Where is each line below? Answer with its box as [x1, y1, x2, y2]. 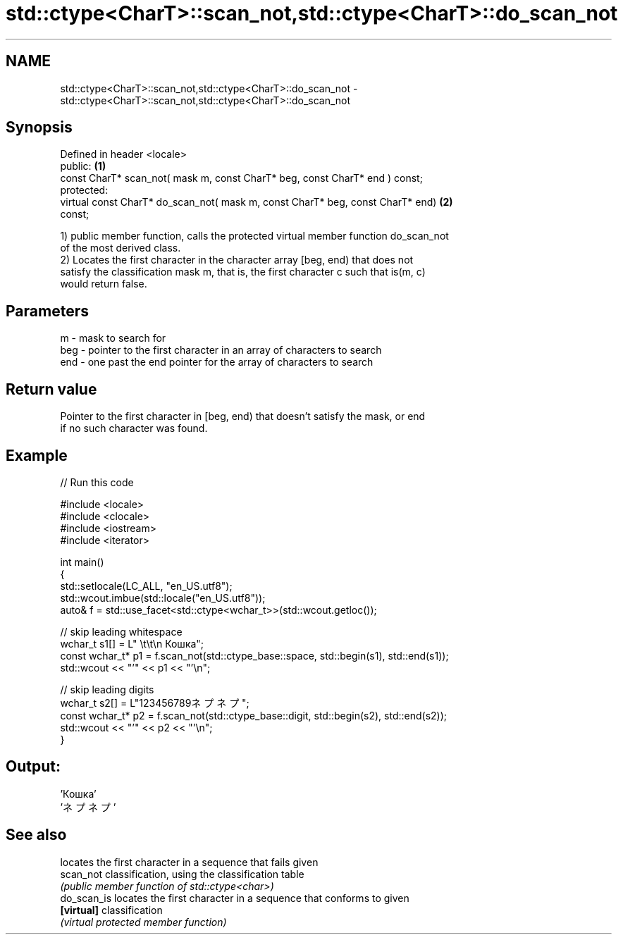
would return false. [60, 278, 147, 290]
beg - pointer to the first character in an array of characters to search [60, 344, 382, 357]
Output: [6, 757, 61, 776]
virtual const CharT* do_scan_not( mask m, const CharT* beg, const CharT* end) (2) [60, 196, 453, 209]
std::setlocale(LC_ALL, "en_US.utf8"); [60, 579, 233, 592]
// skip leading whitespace [60, 625, 183, 638]
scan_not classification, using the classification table [60, 867, 304, 880]
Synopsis [6, 118, 73, 137]
